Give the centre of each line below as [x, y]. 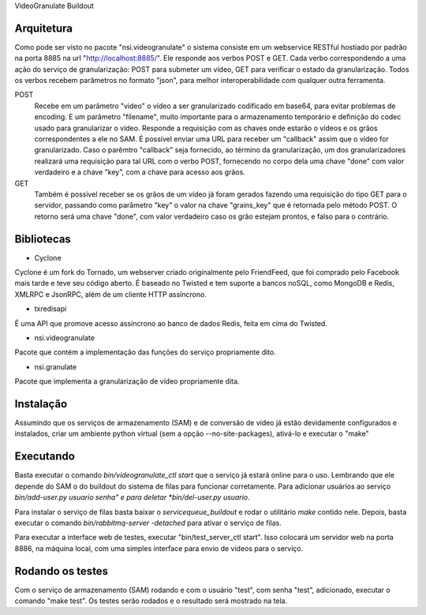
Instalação [41, 404]
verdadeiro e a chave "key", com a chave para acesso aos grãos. [140, 172]
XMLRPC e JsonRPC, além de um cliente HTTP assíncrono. [110, 294]
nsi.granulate [56, 366]
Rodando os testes [62, 571]
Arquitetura [43, 28]
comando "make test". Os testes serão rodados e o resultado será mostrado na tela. [151, 601]
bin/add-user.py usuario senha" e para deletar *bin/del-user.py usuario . [132, 497]
